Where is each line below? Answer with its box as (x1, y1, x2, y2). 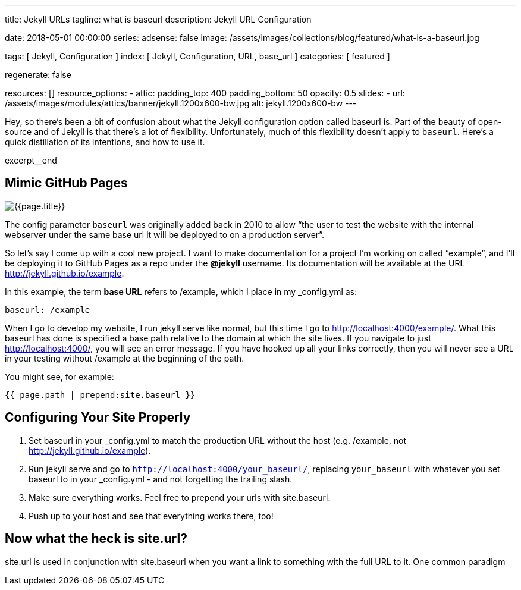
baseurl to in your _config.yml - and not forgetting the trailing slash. (29, 473, 293, 484)
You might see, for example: (5, 371, 114, 382)
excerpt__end (5, 155, 57, 165)
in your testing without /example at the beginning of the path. (5, 353, 244, 363)
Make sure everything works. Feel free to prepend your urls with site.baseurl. (29, 492, 331, 503)
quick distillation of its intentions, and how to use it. (5, 137, 205, 147)
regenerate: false (5, 70, 71, 80)
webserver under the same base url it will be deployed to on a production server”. (5, 229, 325, 240)
